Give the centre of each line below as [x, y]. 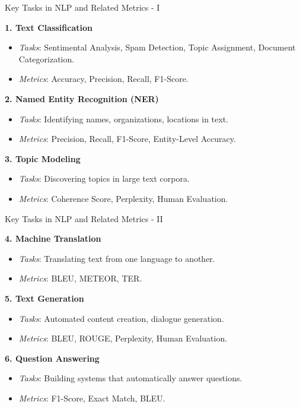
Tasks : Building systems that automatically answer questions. [130, 378]
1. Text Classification [49, 27]
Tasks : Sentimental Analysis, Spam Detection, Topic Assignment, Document [157, 47]
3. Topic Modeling [43, 158]
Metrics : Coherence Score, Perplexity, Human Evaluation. [123, 198]
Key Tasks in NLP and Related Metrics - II [84, 218]
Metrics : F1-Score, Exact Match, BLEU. [92, 398]
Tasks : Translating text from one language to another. [117, 258]
